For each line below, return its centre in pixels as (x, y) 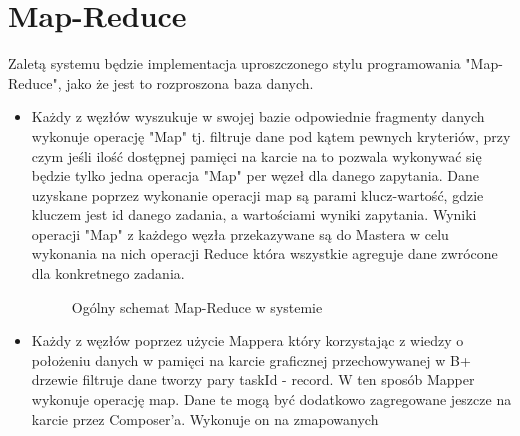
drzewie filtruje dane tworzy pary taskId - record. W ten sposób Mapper (253, 379)
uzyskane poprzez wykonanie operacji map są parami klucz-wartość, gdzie (257, 194)
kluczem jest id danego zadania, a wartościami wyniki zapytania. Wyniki (254, 214)
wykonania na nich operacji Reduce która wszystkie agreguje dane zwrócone (264, 253)
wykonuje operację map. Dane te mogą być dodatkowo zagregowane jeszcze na (271, 399)
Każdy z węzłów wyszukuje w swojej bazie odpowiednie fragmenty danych (258, 116)
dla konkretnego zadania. (108, 273)
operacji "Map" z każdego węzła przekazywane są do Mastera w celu (240, 233)
